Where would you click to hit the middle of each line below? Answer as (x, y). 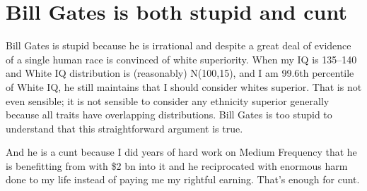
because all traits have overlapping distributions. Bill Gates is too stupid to (169, 115)
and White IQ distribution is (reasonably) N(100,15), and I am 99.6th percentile (180, 73)
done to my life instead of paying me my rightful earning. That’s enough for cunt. (183, 179)
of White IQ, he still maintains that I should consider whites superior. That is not (184, 86)
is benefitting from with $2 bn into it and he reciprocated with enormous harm (177, 165)
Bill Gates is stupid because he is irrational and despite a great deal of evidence (179, 45)
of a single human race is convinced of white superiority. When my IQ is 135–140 (181, 59)
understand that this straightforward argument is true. (124, 128)
